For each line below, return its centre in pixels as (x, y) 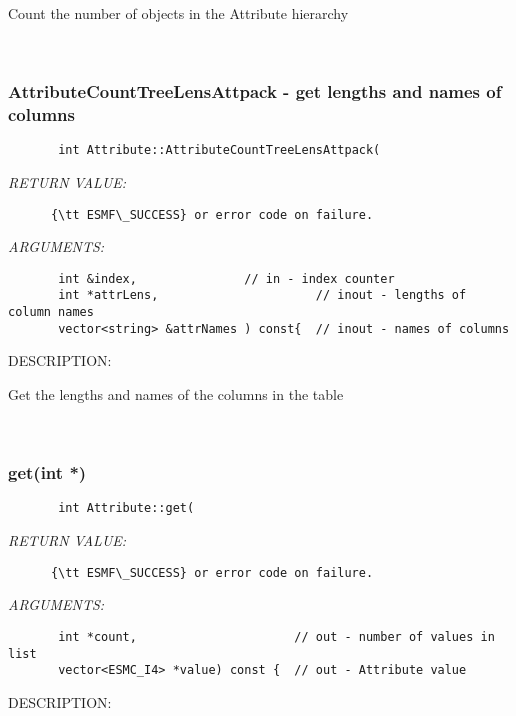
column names (51, 312)
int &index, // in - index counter (226, 278)
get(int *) (47, 472)
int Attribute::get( (126, 508)
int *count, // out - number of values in (276, 636)
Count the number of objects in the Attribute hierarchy (178, 13)
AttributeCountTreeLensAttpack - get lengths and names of (255, 91)
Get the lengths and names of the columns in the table (176, 394)
